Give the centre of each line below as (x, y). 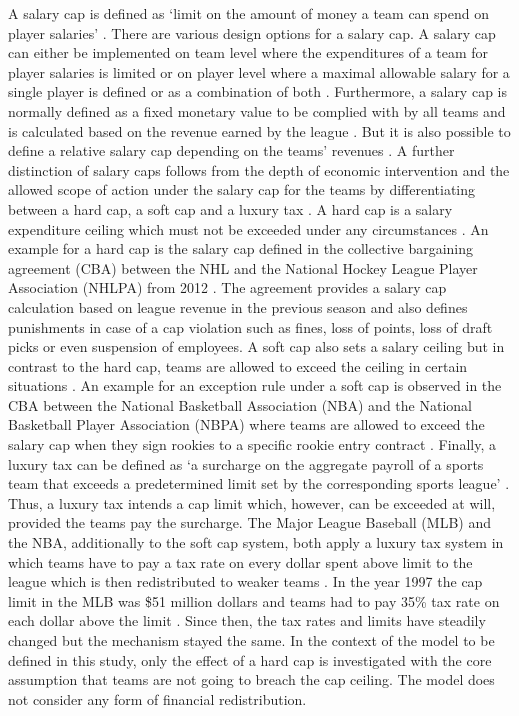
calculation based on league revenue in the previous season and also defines (238, 306)
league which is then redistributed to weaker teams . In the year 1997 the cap (245, 581)
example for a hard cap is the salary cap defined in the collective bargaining (241, 248)
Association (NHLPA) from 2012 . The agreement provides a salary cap (227, 287)
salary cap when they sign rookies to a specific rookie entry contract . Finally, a (252, 444)
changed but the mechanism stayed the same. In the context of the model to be (251, 640)
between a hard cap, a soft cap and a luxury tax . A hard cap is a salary (230, 208)
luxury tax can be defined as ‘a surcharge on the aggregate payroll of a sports (246, 463)
